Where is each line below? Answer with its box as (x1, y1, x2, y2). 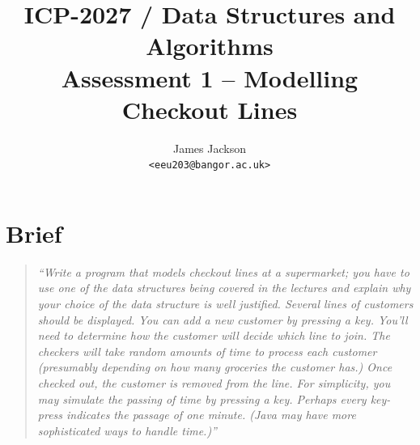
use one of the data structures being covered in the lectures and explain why (37, 279, 411, 296)
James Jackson (173, 139, 246, 156)
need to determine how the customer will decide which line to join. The (37, 327, 390, 344)
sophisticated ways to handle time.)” (37, 422, 217, 439)
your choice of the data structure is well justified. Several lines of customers (37, 295, 414, 312)
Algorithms (146, 29, 274, 62)
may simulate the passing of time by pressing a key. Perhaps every (37, 390, 367, 407)
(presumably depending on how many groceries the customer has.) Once (37, 358, 392, 375)
